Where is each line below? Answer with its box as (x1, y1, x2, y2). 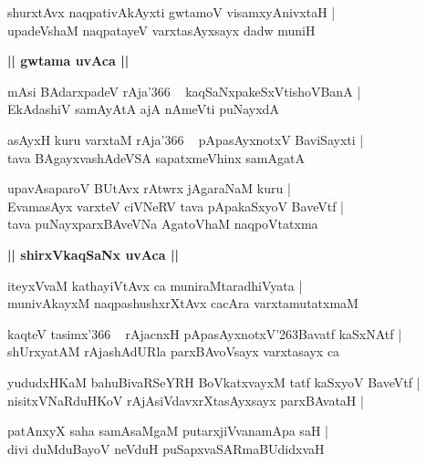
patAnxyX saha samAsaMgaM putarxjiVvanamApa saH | (7, 421, 328, 440)
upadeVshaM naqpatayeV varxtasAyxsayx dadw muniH (7, 20, 316, 39)
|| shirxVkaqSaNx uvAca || (7, 244, 179, 263)
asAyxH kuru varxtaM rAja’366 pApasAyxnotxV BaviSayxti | (7, 129, 364, 149)
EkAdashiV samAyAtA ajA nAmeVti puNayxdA (7, 99, 279, 119)
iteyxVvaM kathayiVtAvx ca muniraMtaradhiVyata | (7, 275, 303, 294)
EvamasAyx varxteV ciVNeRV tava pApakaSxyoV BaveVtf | (7, 196, 344, 215)
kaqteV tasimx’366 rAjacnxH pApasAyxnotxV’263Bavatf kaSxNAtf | (7, 324, 402, 343)
